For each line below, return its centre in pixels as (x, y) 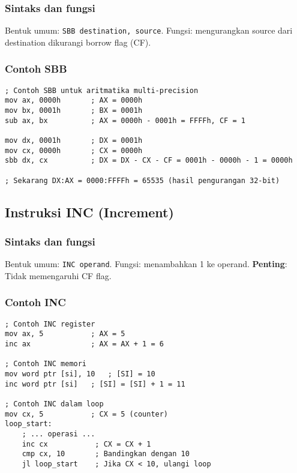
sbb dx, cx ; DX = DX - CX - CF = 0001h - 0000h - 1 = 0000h (149, 161)
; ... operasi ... (58, 434)
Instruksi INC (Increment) (89, 212)
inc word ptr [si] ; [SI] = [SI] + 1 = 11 (95, 384)
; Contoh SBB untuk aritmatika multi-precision (102, 90)
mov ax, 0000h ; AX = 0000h (74, 101)
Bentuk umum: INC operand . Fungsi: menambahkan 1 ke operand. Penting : (146, 264)
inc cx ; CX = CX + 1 (86, 444)
